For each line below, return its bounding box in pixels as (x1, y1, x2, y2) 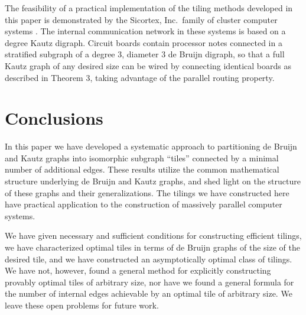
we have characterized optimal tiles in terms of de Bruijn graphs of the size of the (5, 241, 300, 254)
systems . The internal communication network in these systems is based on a (5, 25, 286, 37)
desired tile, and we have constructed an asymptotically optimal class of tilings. (5, 252, 292, 265)
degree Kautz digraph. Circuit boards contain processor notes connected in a (5, 36, 282, 48)
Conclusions (5, 106, 103, 130)
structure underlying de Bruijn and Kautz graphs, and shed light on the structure (5, 175, 301, 187)
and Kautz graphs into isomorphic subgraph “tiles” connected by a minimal (5, 151, 279, 164)
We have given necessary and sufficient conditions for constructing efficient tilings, (5, 229, 302, 242)
